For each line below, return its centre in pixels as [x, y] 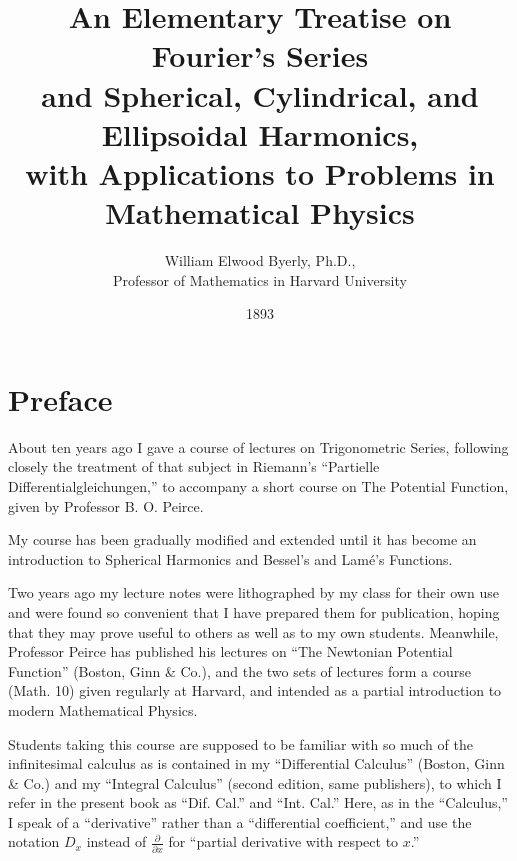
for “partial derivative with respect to [283, 841]
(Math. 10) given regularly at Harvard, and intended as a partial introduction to [255, 690]
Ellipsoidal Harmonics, [260, 133]
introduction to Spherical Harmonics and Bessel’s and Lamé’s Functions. [230, 558]
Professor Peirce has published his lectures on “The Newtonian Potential [230, 651]
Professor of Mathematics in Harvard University [260, 279]
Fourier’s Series [260, 55]
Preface [60, 398]
